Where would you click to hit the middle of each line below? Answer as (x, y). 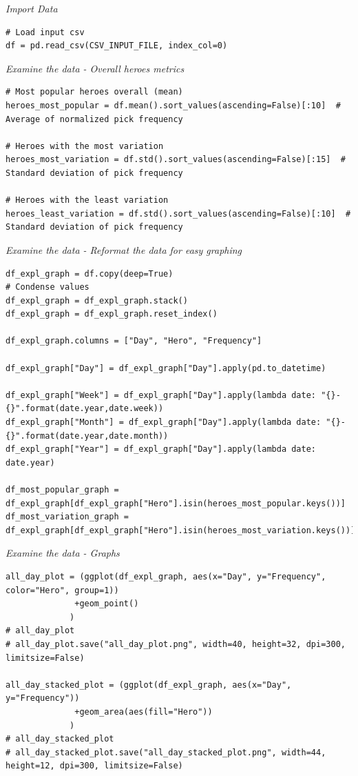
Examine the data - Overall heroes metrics (95, 68)
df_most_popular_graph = (62, 490)
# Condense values (48, 287)
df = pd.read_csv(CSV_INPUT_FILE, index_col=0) (117, 46)
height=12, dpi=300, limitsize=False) (94, 766)
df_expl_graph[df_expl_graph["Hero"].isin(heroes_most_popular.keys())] (176, 503)
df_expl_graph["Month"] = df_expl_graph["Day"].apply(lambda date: (164, 422)
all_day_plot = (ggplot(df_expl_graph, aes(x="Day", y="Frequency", (166, 576)
